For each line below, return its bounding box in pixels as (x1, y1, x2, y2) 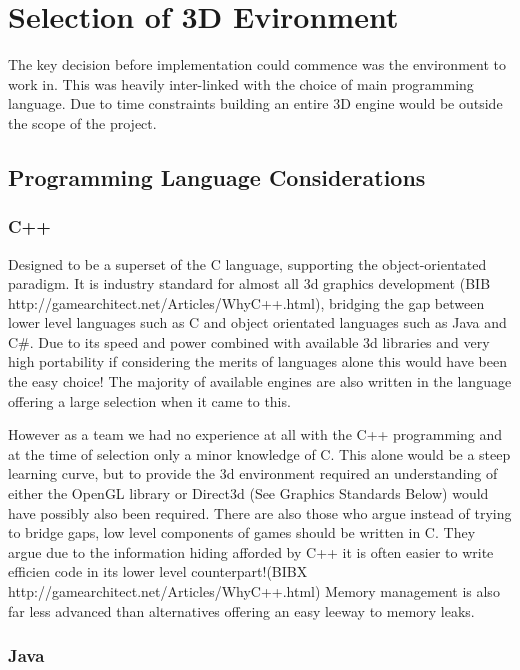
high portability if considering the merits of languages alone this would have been (8, 351, 508, 372)
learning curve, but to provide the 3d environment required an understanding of (8, 463, 498, 484)
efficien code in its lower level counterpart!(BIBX (8, 561, 308, 582)
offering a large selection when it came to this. (8, 390, 291, 411)
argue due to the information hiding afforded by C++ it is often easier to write (8, 541, 494, 562)
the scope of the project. (8, 112, 157, 133)
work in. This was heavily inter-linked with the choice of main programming (8, 73, 474, 94)
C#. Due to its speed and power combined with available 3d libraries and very (8, 331, 490, 352)
